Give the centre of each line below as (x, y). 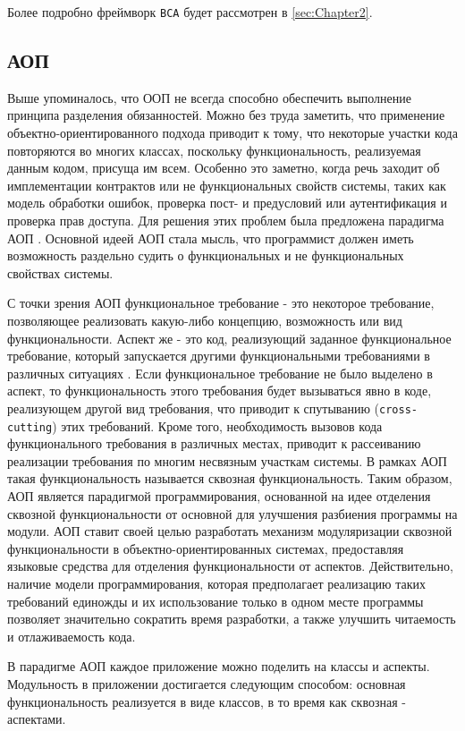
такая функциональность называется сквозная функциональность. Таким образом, (230, 478)
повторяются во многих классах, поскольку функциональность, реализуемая (214, 150)
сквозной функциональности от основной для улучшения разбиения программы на (232, 513)
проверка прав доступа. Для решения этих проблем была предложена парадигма (226, 221)
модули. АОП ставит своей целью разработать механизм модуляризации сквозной (230, 531)
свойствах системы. (60, 272)
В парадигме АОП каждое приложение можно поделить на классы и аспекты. (219, 666)
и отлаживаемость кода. (72, 636)
